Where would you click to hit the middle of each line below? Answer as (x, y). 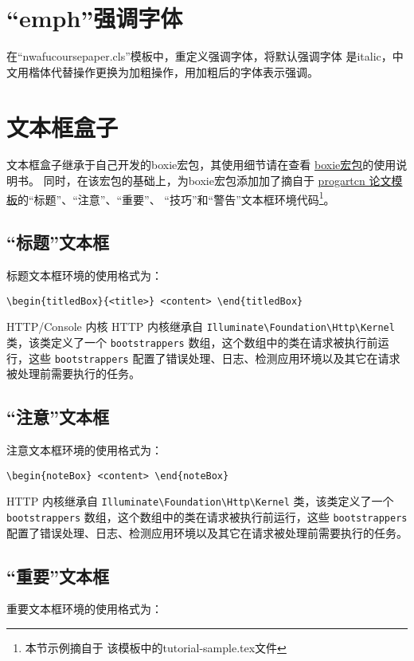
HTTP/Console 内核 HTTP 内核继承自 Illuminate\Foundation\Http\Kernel (201, 327)
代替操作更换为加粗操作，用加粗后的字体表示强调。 (184, 71)
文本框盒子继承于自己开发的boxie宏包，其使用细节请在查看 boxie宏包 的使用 (201, 165)
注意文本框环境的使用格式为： (84, 450)
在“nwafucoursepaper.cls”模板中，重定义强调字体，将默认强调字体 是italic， (199, 56)
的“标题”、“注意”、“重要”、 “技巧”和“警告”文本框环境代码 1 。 (176, 198)
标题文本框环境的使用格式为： (84, 275)
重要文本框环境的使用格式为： (84, 609)
